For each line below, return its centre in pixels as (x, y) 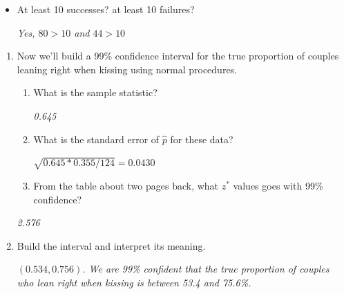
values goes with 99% (278, 185)
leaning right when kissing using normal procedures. (127, 69)
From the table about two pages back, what (126, 185)
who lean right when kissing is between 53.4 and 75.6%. (134, 282)
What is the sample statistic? (95, 92)
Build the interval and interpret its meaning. (111, 245)
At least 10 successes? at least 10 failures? (106, 9)
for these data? (202, 139)
